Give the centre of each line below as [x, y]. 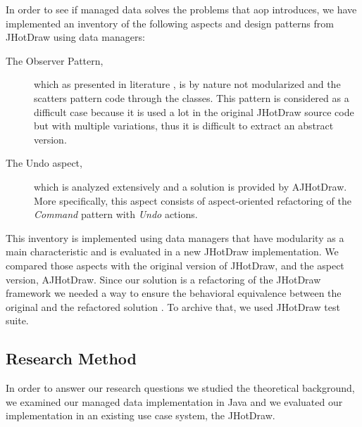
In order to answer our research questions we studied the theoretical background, [180, 388]
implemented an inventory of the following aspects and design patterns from [170, 23]
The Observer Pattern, [55, 60]
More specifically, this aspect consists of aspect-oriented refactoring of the [193, 200]
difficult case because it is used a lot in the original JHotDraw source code [194, 111]
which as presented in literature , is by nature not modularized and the [187, 84]
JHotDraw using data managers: [75, 37]
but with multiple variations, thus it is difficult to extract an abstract [184, 126]
